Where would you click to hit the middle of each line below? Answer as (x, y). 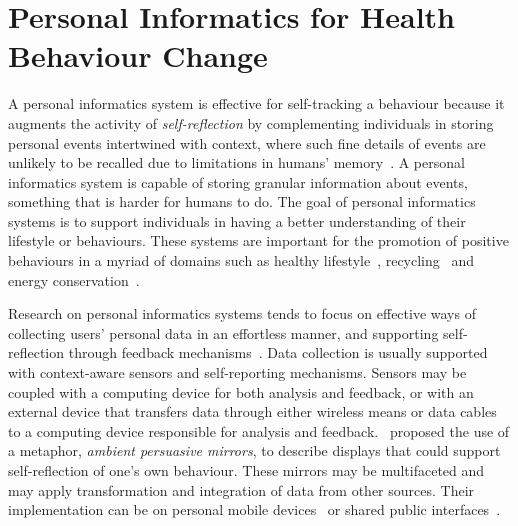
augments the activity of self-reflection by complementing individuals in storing (251, 122)
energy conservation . (74, 279)
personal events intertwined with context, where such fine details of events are (247, 142)
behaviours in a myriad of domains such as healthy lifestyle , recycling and (241, 260)
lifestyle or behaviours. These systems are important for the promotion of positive (258, 240)
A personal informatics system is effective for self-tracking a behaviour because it (256, 103)
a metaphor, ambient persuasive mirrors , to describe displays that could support (254, 450)
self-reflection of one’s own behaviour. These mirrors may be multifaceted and (246, 470)
